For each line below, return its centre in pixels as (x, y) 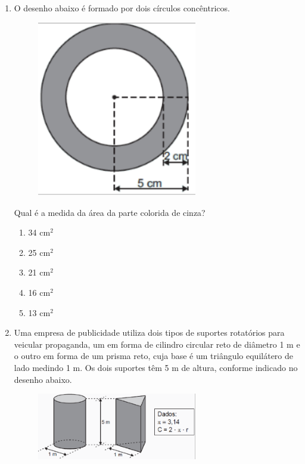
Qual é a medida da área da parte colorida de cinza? (110, 212)
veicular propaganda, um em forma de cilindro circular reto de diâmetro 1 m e (157, 344)
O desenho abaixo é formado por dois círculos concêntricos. (122, 8)
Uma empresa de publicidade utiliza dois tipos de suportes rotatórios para (149, 332)
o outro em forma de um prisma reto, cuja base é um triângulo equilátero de (153, 356)
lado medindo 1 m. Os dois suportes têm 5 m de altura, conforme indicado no (156, 367)
